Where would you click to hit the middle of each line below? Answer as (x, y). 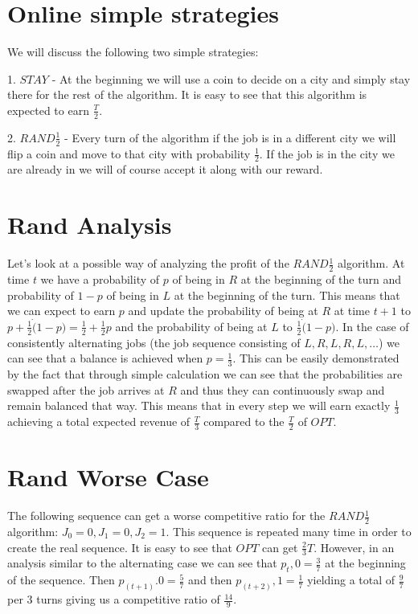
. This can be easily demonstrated (316, 358)
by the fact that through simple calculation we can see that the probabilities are (205, 374)
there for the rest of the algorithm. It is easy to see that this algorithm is (187, 94)
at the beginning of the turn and (321, 278)
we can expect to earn (61, 311)
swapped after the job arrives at (86, 389)
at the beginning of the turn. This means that (287, 295)
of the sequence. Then (61, 580)
